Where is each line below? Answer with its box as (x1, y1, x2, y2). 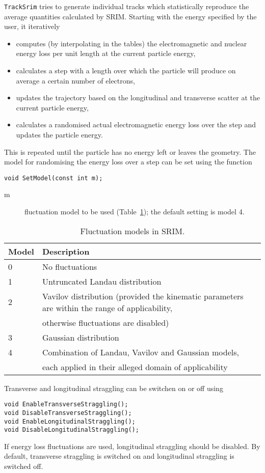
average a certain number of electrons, (16, 75, 135, 86)
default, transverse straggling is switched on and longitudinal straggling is (4, 451, 234, 461)
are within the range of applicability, (42, 301, 173, 314)
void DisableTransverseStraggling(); (4, 409, 132, 416)
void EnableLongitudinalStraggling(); (4, 418, 136, 425)
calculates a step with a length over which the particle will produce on (16, 65, 236, 76)
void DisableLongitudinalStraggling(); (4, 426, 139, 434)
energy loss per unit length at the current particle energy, (16, 48, 196, 59)
